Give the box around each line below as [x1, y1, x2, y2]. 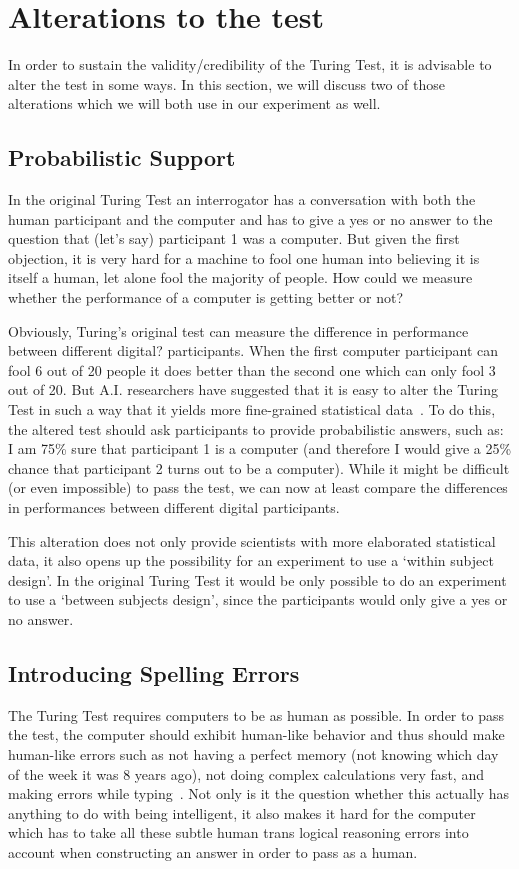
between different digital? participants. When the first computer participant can [8, 340, 498, 361]
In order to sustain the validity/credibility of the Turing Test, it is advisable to [8, 54, 492, 75]
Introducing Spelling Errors [8, 657, 300, 688]
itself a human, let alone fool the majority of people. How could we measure [8, 267, 473, 288]
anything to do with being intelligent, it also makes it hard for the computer [8, 802, 476, 823]
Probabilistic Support [8, 142, 236, 173]
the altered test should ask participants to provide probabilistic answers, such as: [8, 418, 504, 439]
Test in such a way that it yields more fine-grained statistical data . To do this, [8, 399, 496, 420]
